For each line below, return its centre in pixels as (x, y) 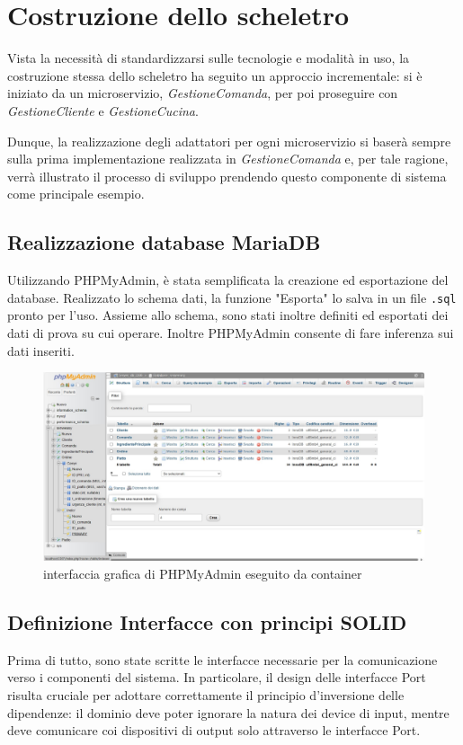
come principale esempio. (76, 194)
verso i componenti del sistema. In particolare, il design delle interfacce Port (217, 677)
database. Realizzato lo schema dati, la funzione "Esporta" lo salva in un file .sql (232, 297)
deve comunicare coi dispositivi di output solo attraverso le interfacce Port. (214, 730)
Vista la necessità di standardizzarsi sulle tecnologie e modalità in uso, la (209, 58)
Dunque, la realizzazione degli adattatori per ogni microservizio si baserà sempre (229, 141)
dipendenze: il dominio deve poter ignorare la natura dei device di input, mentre (228, 712)
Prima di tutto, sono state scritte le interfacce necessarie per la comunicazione (223, 659)
